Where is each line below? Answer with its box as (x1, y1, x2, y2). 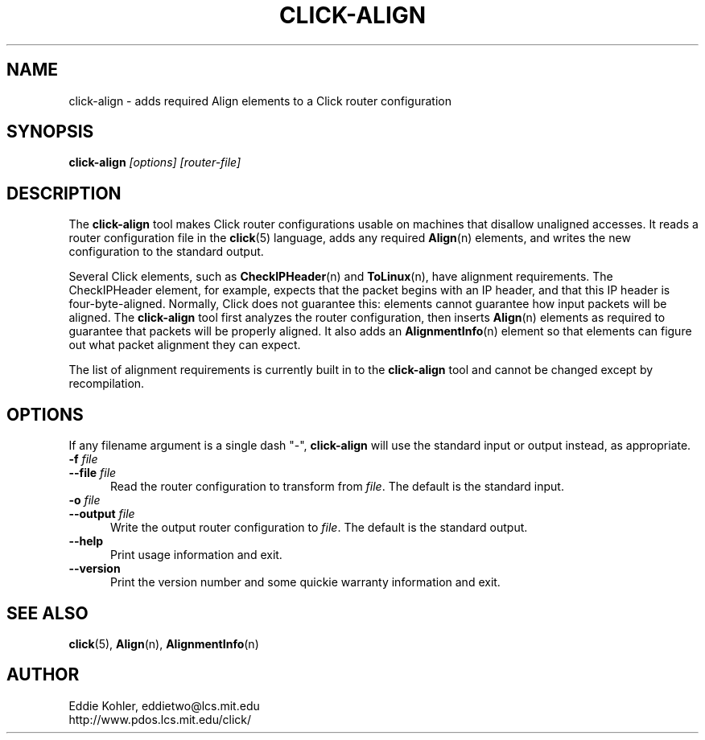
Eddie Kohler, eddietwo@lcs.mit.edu (68, 698, 260, 713)
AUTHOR (6, 664, 80, 685)
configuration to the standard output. (68, 245, 264, 259)
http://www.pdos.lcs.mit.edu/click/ (68, 712, 252, 726)
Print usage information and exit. (110, 548, 282, 562)
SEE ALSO (6, 602, 89, 623)
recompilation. (68, 376, 145, 391)
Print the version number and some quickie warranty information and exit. (110, 575, 501, 590)
